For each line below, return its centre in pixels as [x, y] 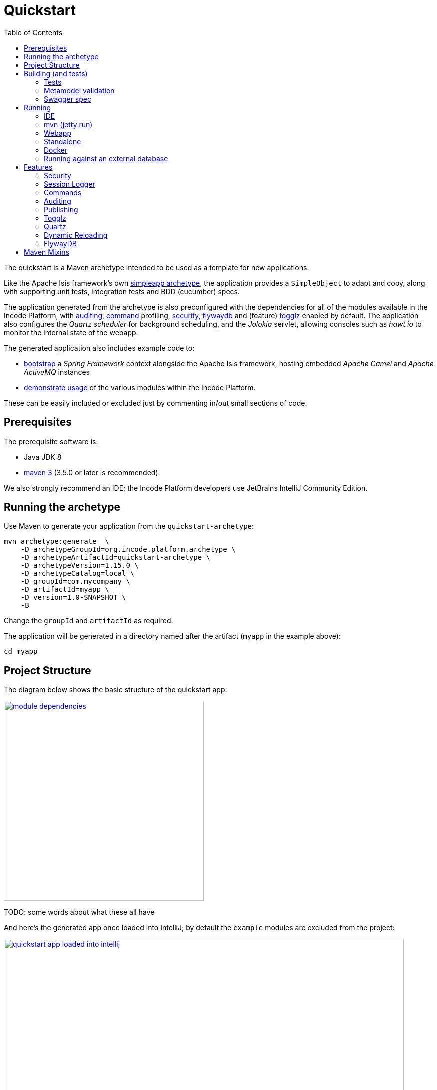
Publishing [61, 209]
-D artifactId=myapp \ [65, 590]
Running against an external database [106, 158]
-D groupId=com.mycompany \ [75, 582]
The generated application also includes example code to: [99, 348]
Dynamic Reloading [76, 235]
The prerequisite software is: [51, 441]
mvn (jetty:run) [68, 124]
